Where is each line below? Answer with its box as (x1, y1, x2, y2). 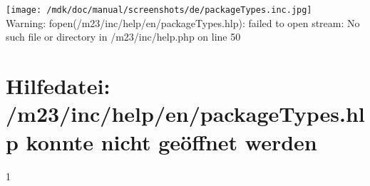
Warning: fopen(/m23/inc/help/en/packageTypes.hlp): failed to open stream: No (6, 15, 360, 30)
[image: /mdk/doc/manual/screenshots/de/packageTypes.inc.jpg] (6, 5, 312, 16)
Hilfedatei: (6, 71, 111, 100)
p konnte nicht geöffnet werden (6, 127, 317, 156)
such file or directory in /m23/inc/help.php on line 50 (6, 29, 241, 44)
